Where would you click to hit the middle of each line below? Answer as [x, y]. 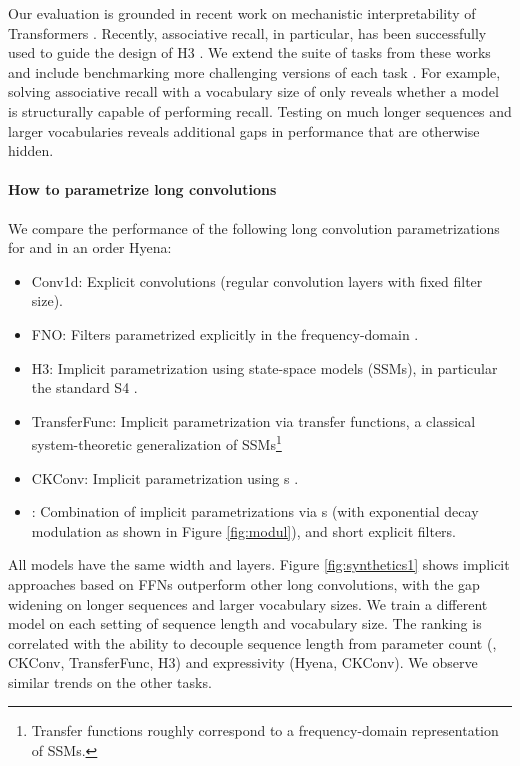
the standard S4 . [84, 387]
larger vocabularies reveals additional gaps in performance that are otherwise [244, 130]
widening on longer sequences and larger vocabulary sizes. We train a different [248, 603]
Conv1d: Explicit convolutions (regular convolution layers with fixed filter [257, 280]
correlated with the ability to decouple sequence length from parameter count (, [252, 642]
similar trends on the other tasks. [110, 681]
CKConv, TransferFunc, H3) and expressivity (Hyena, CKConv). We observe [243, 662]
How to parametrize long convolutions [142, 189]
